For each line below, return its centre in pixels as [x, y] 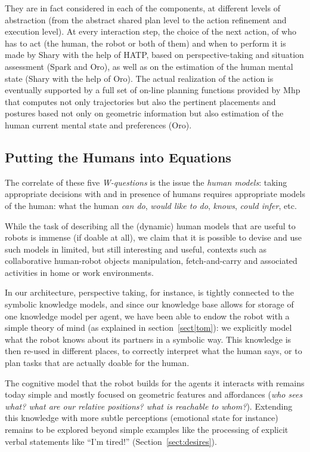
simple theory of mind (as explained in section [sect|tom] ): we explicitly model [148, 328]
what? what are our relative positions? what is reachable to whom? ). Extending [149, 406]
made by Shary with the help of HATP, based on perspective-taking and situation [154, 55]
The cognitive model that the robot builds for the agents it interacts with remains [155, 382]
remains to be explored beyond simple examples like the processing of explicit [147, 430]
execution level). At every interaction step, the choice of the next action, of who [151, 31]
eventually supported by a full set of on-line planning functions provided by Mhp [153, 90]
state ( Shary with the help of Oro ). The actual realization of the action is [139, 78]
